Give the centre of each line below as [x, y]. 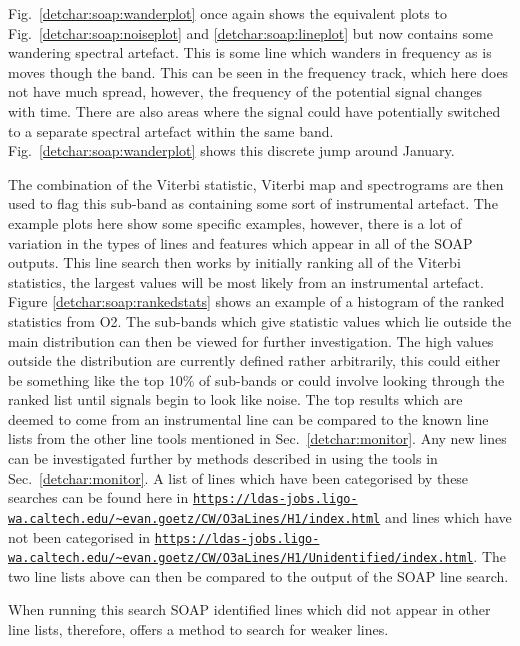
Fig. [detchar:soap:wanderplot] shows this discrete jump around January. [231, 150]
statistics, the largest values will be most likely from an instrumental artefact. [246, 281]
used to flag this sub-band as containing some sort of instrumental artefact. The [253, 203]
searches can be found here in [98, 497]
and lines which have [448, 516]
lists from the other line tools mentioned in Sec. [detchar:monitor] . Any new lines [257, 438]
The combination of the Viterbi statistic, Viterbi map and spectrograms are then [256, 183]
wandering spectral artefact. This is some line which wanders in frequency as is [250, 52]
